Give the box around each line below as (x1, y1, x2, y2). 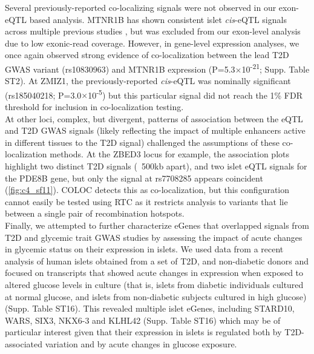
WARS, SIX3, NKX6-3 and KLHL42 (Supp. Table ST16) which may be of (5, 313, 281, 326)
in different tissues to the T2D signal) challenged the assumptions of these (5, 136, 280, 148)
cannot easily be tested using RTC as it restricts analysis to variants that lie (5, 195, 288, 208)
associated (5, 337, 42, 350)
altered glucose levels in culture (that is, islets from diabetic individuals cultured (5, 278, 304, 290)
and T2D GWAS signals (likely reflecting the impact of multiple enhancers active (5, 124, 306, 137)
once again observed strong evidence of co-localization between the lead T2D (5, 48, 289, 61)
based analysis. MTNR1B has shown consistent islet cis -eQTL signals (29, 13, 287, 25)
